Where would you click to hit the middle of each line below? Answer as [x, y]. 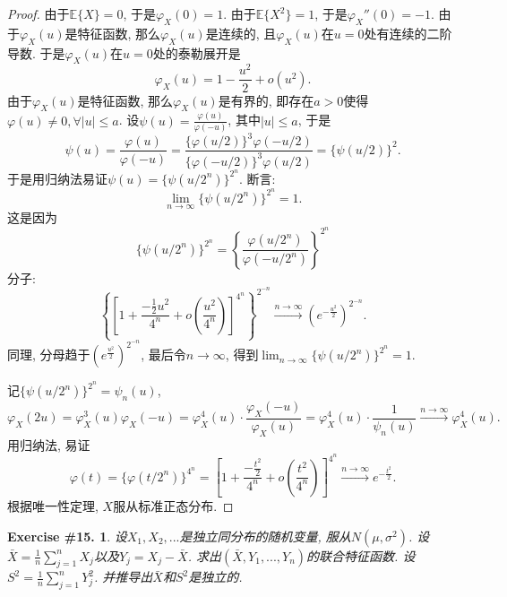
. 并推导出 [124, 577]
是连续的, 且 [241, 33]
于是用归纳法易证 [57, 178]
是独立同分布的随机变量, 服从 [265, 536]
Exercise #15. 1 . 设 [67, 536]
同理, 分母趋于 [49, 355]
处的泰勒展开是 [197, 52]
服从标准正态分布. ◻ [173, 506]
